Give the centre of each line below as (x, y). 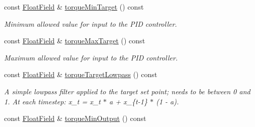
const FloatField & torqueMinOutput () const (75, 118)
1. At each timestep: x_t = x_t (53, 101)
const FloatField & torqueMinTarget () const (74, 7)
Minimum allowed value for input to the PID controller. (91, 23)
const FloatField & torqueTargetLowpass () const (81, 74)
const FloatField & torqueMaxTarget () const (75, 41)
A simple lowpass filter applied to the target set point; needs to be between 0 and (127, 91)
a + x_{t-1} (128, 101)
